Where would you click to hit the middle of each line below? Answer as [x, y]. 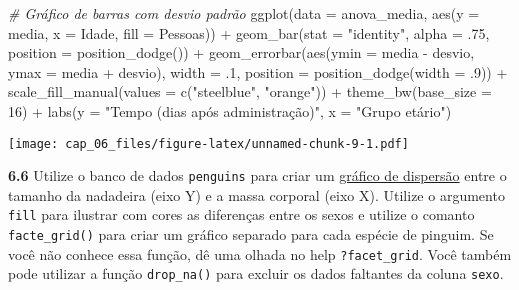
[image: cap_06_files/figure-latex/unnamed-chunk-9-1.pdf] [208, 143]
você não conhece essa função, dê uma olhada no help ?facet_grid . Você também [260, 253]
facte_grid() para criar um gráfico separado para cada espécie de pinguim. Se [251, 234]
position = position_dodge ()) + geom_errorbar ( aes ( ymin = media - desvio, [241, 52]
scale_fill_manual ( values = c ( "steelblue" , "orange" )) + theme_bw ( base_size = [250, 91]
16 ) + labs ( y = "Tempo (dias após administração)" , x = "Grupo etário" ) [230, 110]
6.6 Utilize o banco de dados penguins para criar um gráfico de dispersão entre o [257, 175]
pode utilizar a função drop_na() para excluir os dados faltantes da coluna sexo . [256, 273]
